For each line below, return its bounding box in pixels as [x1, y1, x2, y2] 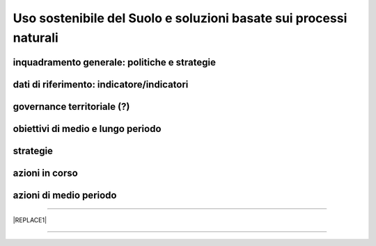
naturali [13, 30, 58, 45]
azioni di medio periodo [13, 189, 117, 201]
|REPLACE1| [13, 216, 47, 224]
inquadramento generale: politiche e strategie [13, 56, 216, 68]
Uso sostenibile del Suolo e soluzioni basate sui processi [13, 10, 347, 26]
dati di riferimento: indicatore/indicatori [13, 79, 189, 90]
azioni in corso [13, 167, 78, 179]
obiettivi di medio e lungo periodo [13, 122, 162, 135]
